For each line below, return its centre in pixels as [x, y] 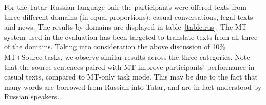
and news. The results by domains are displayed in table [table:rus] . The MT [126, 27]
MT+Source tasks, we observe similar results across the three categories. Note [127, 56]
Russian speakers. [32, 97]
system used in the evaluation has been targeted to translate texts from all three [131, 36]
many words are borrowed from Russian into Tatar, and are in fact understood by [133, 86]
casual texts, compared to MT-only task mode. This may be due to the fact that [131, 77]
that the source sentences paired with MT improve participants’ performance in [129, 67]
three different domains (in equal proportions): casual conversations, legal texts [129, 17]
